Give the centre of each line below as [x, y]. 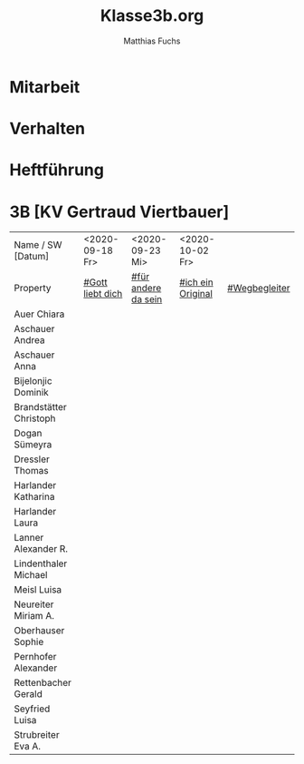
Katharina [34, 497]
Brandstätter [41, 407]
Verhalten [47, 129]
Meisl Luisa [38, 590]
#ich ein [197, 282]
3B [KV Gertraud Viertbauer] [119, 212]
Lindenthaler [41, 563]
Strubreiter [37, 735]
